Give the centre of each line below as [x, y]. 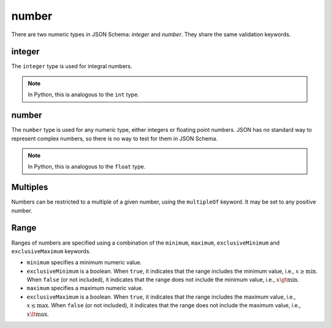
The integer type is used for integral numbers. [72, 66]
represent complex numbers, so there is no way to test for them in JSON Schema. [114, 139]
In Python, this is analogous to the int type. [83, 94]
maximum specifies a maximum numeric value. [85, 288]
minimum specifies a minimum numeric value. [84, 262]
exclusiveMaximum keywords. [51, 251]
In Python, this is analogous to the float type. [87, 167]
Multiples [30, 187]
